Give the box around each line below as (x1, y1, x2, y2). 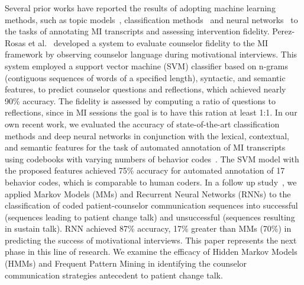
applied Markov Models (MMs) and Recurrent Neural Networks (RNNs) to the (5, 187, 291, 200)
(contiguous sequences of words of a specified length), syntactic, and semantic (5, 71, 286, 84)
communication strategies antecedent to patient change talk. (5, 268, 223, 281)
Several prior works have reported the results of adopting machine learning (5, 2, 276, 14)
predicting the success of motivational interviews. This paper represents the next (5, 233, 297, 246)
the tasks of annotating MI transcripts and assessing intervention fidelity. (5, 25, 270, 37)
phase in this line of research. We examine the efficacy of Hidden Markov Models (5, 245, 297, 258)
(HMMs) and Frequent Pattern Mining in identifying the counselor (5, 257, 247, 270)
